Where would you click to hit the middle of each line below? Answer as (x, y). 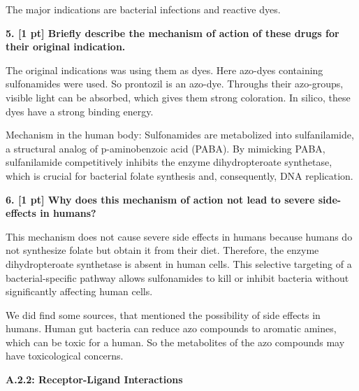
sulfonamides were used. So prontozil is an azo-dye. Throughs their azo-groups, (175, 84)
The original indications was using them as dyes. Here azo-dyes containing (164, 70)
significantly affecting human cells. (79, 291)
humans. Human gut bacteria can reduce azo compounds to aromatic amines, (171, 328)
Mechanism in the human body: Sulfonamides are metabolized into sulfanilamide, (180, 135)
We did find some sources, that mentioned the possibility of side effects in (163, 314)
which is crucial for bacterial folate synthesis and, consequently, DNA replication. (179, 175)
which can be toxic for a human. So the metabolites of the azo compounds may (175, 342)
